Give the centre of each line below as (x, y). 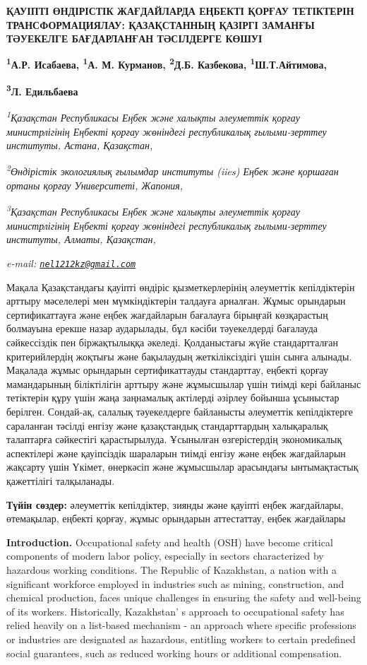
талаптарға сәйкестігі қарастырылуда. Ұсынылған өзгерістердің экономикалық (174, 439)
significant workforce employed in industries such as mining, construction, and (175, 583)
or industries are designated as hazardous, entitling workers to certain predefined (181, 638)
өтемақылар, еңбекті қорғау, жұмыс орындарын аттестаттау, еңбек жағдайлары (176, 518)
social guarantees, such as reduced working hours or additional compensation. (174, 653)
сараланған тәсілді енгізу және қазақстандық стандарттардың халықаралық (167, 425)
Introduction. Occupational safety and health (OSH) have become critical (170, 542)
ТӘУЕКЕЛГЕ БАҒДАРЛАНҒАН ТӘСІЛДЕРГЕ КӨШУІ (134, 39)
